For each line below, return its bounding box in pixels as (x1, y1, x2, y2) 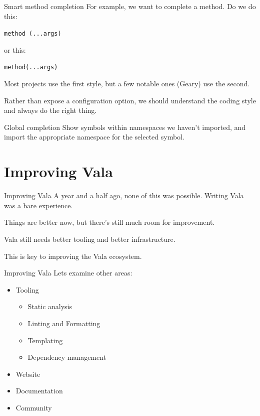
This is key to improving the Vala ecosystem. (4, 250, 142, 261)
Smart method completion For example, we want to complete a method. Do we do (4, 1, 256, 11)
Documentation (15, 385, 63, 396)
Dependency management (27, 352, 106, 362)
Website (15, 368, 40, 379)
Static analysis (27, 301, 72, 312)
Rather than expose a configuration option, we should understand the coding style (4, 95, 256, 105)
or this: (4, 44, 26, 55)
